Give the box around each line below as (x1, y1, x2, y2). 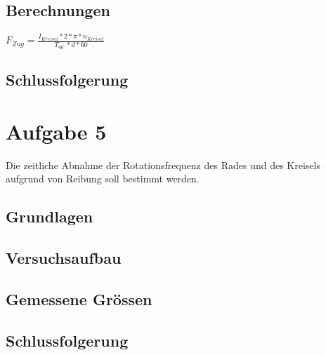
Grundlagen (6, 206, 93, 227)
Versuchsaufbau (6, 247, 122, 269)
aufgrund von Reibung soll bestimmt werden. (6, 171, 200, 186)
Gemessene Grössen (6, 288, 152, 309)
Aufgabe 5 (6, 116, 107, 145)
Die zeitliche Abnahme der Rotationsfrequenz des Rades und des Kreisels (6, 157, 320, 172)
